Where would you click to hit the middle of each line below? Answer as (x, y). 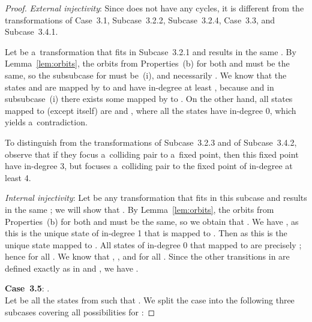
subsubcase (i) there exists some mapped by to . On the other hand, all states (149, 99)
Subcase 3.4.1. (31, 31)
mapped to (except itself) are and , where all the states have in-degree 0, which (151, 110)
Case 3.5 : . (27, 288)
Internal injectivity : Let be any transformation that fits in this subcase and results (156, 198)
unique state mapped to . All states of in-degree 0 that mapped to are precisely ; (153, 244)
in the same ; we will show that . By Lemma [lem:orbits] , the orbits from (139, 209)
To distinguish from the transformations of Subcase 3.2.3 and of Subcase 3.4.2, (151, 142)
